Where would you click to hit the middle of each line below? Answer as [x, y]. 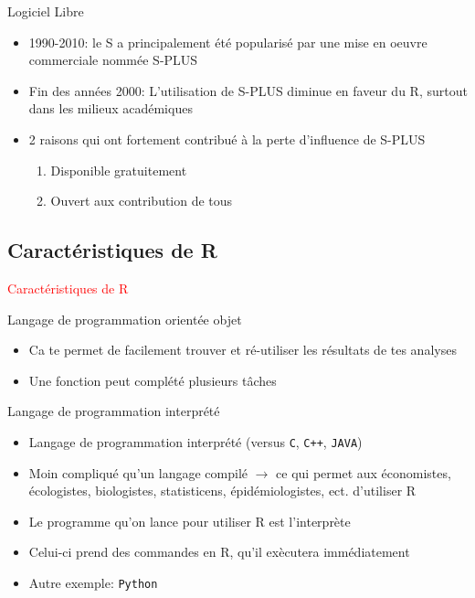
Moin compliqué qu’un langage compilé [138, 472]
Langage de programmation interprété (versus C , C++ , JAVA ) [195, 441]
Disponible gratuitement [119, 170]
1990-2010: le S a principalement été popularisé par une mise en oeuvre [228, 42]
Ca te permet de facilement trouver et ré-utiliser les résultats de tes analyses [243, 350]
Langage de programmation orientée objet [125, 319]
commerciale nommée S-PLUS [113, 60]
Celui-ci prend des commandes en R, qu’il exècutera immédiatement [219, 552]
